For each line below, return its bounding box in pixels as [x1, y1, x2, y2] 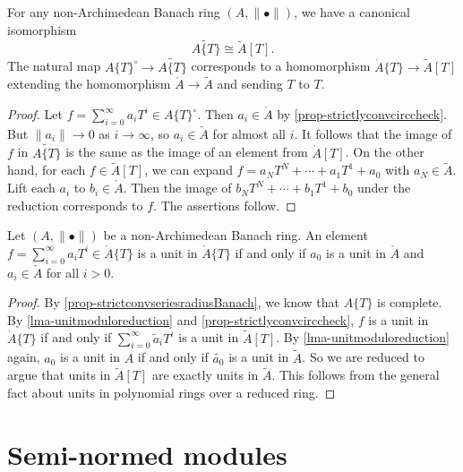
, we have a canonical [294, 3, 410, 21]
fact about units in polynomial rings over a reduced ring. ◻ [7, 383, 336, 402]
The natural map [7, 56, 101, 75]
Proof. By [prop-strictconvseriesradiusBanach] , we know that [7, 293, 340, 312]
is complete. [377, 293, 442, 312]
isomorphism [7, 20, 77, 39]
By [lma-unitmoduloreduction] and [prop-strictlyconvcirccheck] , [7, 310, 355, 329]
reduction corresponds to [7, 195, 143, 214]
